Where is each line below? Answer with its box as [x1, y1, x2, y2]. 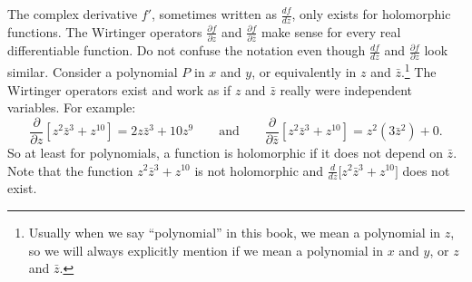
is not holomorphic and [194, 160, 324, 180]
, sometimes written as [152, 5, 277, 23]
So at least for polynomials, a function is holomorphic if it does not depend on [7, 142, 443, 161]
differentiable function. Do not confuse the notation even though [7, 41, 366, 60]
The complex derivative [7, 5, 138, 23]
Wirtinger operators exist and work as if [7, 80, 231, 99]
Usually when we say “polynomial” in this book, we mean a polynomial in [28, 222, 441, 241]
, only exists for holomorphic [291, 5, 451, 23]
